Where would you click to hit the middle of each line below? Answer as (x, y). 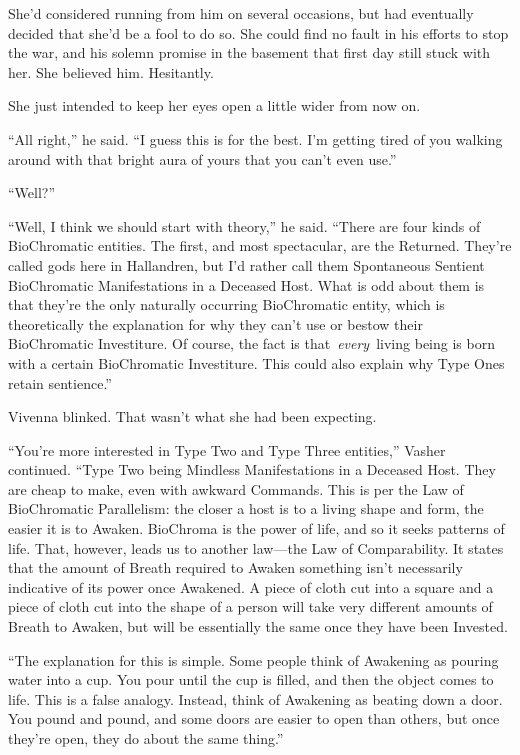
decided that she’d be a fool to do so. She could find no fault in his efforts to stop (258, 32)
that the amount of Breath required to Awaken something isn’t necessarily (235, 567)
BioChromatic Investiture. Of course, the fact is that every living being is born (251, 343)
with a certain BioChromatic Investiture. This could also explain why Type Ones (256, 362)
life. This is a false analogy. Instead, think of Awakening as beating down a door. (255, 698)
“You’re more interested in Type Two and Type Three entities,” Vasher (227, 449)
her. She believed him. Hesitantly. (111, 71)
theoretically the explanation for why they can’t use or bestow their (215, 323)
